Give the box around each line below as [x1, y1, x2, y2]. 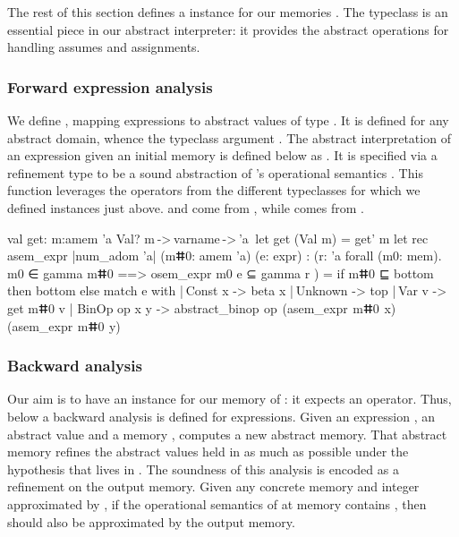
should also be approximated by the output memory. [7, 512, 295, 531]
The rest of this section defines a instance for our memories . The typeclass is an [7, 3, 448, 21]
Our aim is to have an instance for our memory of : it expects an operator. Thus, [7, 389, 452, 408]
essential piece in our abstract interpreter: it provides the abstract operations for [7, 20, 449, 38]
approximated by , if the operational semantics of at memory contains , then [7, 494, 427, 513]
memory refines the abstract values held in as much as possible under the [7, 442, 409, 461]
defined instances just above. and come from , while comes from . [7, 198, 364, 217]
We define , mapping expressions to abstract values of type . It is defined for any [7, 111, 449, 129]
